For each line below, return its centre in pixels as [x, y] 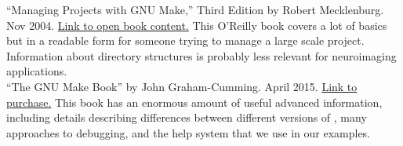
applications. [37, 71]
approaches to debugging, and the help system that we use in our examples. [189, 132]
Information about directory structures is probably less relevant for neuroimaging [201, 55]
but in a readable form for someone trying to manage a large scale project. [185, 40]
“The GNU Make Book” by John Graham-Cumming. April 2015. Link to [182, 86]
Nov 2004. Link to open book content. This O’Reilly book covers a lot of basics [197, 25]
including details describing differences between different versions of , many [187, 117]
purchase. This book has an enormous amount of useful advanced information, [194, 102]
